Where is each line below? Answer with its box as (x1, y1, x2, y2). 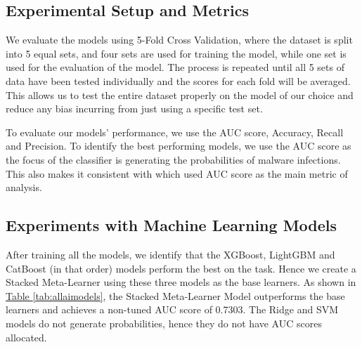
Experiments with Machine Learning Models (6, 214, 337, 236)
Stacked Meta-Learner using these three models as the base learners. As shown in (6, 275, 356, 289)
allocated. (6, 329, 47, 344)
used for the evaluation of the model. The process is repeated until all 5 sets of (6, 60, 344, 74)
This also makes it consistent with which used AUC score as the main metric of (6, 166, 348, 181)
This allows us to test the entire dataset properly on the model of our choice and (6, 87, 354, 102)
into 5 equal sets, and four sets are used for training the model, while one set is (6, 46, 347, 60)
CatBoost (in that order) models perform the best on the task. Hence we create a (6, 261, 356, 275)
